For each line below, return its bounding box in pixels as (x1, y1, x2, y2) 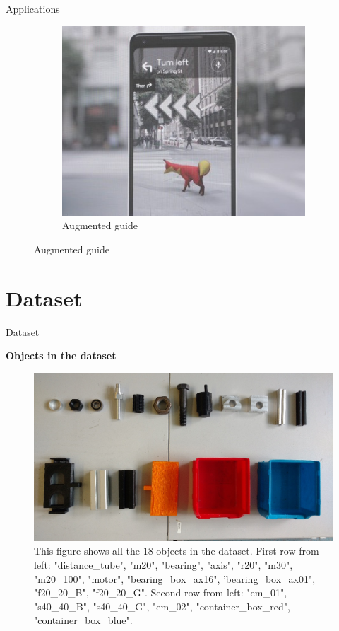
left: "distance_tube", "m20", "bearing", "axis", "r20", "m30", (34, 557, 293, 572)
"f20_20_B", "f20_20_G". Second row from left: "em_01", (34, 585, 287, 600)
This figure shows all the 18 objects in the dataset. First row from (34, 543, 319, 558)
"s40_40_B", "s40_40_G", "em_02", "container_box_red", (34, 598, 290, 613)
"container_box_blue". (34, 613, 133, 627)
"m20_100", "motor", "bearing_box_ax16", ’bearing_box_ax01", (34, 571, 316, 586)
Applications (6, 1, 60, 16)
